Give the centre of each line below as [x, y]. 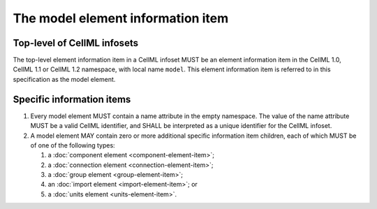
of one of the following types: [73, 145]
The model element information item [121, 18]
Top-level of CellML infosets [76, 43]
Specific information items [72, 99]
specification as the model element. [64, 79]
